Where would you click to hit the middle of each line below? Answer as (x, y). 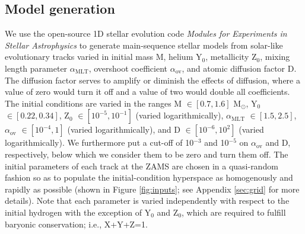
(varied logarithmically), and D (124, 129)
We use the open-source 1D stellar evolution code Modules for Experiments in (146, 33)
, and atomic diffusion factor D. (239, 68)
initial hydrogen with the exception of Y (78, 212)
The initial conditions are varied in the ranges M (93, 103)
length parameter (36, 68)
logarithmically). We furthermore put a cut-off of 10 (99, 142)
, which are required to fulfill (234, 212)
